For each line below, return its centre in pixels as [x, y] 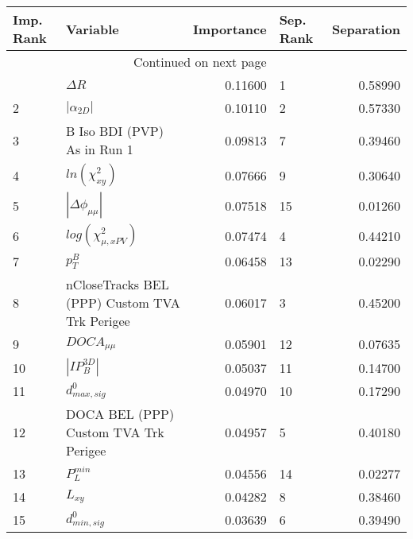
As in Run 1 [99, 149]
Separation [366, 29]
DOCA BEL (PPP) [120, 414]
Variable [92, 29]
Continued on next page [200, 62]
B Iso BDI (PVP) [114, 131]
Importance [230, 29]
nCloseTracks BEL [117, 284]
